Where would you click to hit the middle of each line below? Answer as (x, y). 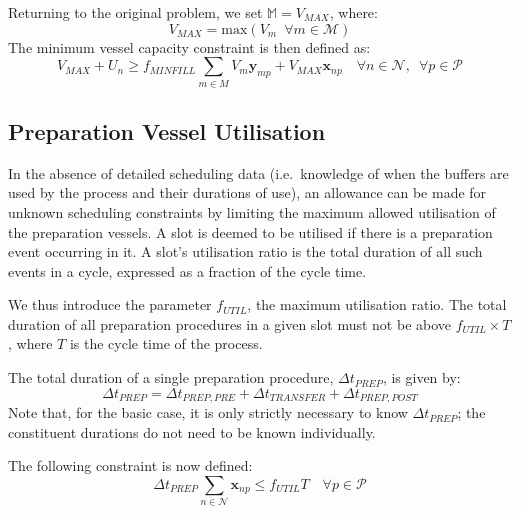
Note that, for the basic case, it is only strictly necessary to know (208, 412)
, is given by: (421, 377)
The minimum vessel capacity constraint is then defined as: (189, 46)
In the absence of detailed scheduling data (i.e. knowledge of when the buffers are (258, 172)
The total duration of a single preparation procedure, (171, 377)
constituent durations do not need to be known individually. (192, 431)
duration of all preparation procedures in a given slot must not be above (230, 323)
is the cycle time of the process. (166, 343)
